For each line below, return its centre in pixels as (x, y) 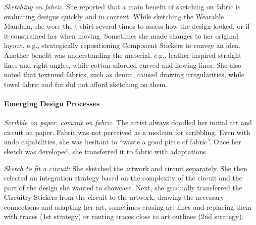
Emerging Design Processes (52, 103)
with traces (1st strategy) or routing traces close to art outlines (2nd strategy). (124, 216)
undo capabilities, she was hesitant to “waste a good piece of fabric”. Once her (123, 142)
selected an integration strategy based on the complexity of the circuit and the (123, 178)
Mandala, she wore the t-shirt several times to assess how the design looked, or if (127, 26)
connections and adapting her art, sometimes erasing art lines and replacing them (128, 206)
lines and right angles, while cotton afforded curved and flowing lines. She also (123, 65)
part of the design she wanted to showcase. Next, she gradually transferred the (123, 187)
